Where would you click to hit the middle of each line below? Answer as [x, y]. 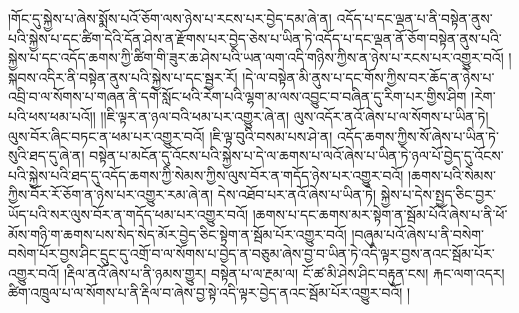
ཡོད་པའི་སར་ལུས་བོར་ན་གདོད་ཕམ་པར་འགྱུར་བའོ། [128, 213]
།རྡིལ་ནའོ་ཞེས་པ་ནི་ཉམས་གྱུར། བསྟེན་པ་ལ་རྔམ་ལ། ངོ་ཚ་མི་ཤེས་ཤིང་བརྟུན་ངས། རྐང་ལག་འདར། [284, 272]
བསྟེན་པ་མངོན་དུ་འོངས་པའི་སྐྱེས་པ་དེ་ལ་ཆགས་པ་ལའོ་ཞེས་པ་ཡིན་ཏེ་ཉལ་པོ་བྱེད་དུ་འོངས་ [296, 155]
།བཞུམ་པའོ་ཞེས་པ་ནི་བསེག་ [418, 233]
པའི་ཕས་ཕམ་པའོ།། [52, 115]
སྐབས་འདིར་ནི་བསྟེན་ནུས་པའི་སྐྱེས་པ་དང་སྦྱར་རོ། [123, 76]
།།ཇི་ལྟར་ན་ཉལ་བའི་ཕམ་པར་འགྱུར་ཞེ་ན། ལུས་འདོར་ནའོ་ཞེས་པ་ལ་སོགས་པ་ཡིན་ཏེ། [294, 115]
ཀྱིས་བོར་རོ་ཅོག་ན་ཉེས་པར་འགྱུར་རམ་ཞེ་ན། [111, 194]
